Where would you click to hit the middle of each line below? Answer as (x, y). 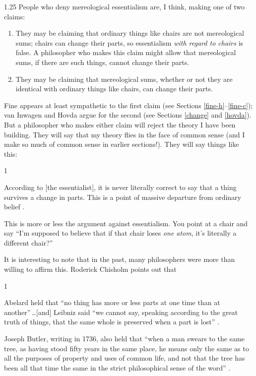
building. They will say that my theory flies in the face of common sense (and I (125, 134)
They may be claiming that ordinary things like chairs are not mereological (130, 33)
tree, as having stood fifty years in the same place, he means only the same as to (127, 348)
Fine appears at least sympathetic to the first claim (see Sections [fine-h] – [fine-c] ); (128, 105)
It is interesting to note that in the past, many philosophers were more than (120, 259)
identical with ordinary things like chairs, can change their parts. (114, 89)
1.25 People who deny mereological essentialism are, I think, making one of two (125, 6)
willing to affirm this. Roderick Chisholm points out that (90, 269)
